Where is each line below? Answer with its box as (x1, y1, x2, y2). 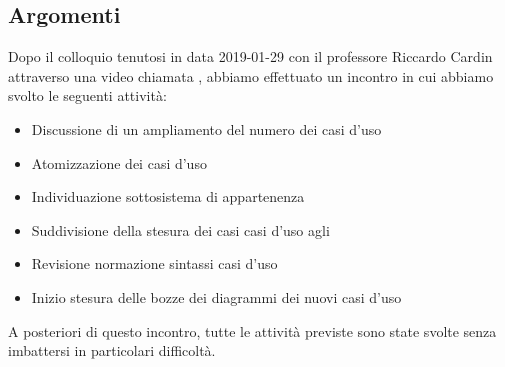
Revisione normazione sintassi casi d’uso (31, 253, 278, 274)
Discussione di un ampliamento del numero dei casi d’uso (31, 118, 382, 139)
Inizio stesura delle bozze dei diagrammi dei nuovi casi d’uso (31, 286, 402, 307)
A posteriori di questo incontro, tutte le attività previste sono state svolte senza (8, 320, 497, 341)
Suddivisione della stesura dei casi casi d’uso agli (31, 219, 330, 240)
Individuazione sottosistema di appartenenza (31, 186, 305, 207)
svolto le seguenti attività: (8, 85, 167, 106)
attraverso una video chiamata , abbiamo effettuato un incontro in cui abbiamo (8, 65, 494, 86)
